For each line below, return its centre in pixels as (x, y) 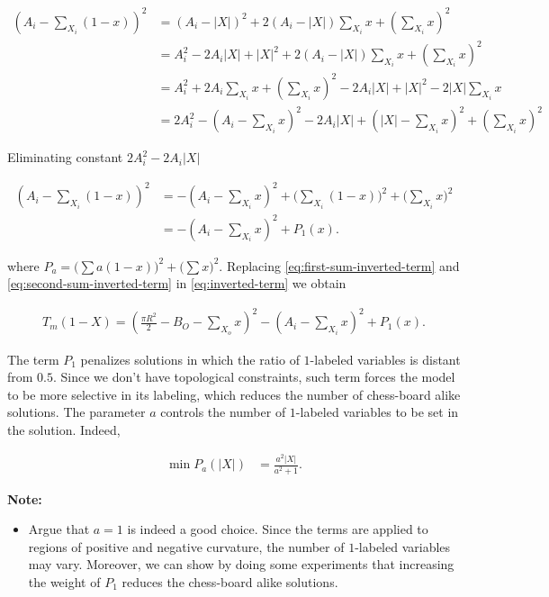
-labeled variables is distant (385, 359)
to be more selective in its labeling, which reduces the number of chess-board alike (234, 394)
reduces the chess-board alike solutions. (230, 581)
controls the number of (223, 412)
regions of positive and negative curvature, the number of (186, 546)
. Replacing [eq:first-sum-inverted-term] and (339, 265)
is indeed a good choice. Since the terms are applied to (278, 529)
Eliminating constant (65, 157)
